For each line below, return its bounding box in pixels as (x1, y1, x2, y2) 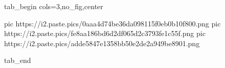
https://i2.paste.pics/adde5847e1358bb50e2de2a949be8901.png (4, 38, 200, 48)
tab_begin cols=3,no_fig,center (4, 1, 103, 11)
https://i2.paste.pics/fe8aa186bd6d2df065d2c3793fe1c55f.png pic (4, 28, 206, 39)
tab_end (4, 55, 31, 65)
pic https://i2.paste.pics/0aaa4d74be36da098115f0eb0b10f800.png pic (4, 18, 221, 28)
